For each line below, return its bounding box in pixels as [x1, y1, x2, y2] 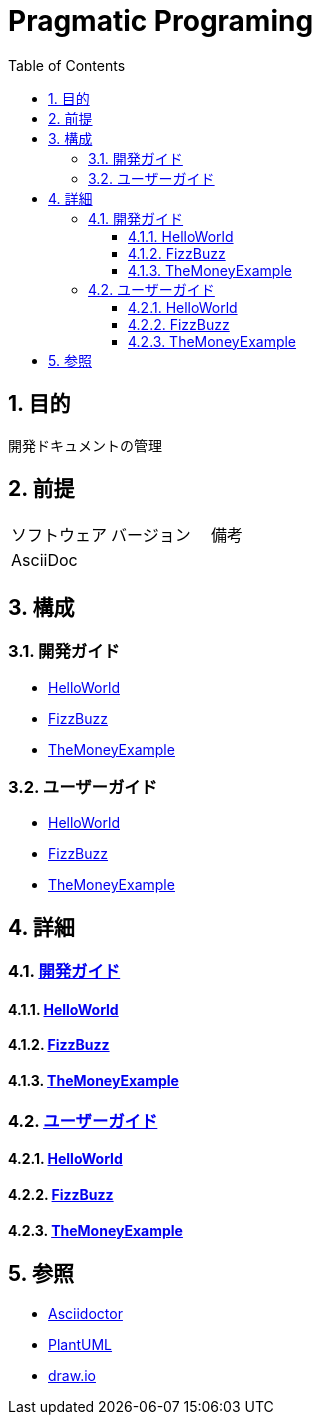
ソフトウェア [11, 525, 108, 546]
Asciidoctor [48, 1304, 123, 1322]
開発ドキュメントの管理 [8, 436, 162, 454]
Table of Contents [8, 56, 126, 74]
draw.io [48, 1366, 96, 1384]
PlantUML [48, 1335, 113, 1353]
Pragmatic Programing [8, 4, 314, 38]
